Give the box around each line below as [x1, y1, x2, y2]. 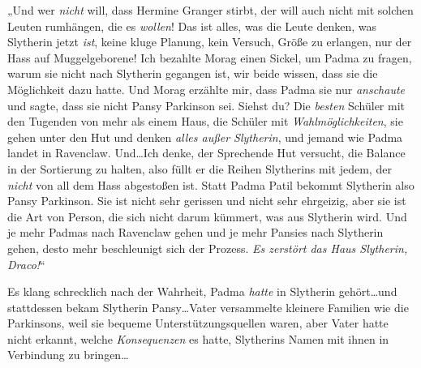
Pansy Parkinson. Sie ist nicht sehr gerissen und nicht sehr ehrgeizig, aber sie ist [7, 192, 406, 209]
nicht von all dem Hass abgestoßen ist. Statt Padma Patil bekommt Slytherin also [7, 176, 415, 193]
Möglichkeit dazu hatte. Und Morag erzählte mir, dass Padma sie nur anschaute [7, 80, 406, 97]
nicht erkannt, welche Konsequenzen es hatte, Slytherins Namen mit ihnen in [7, 330, 389, 347]
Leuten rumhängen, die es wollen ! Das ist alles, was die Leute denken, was [7, 17, 376, 34]
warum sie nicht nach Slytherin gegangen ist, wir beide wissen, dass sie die [7, 65, 378, 82]
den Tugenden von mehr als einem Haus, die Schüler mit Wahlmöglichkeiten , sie [7, 113, 403, 130]
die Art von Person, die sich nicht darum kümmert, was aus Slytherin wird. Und [7, 208, 407, 225]
